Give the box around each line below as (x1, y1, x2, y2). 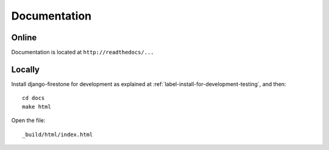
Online (11, 32, 37, 43)
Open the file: (11, 116, 46, 124)
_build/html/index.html (22, 131, 93, 138)
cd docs (22, 95, 45, 102)
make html (22, 103, 51, 110)
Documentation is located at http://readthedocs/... (11, 49, 154, 56)
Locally (11, 64, 40, 74)
